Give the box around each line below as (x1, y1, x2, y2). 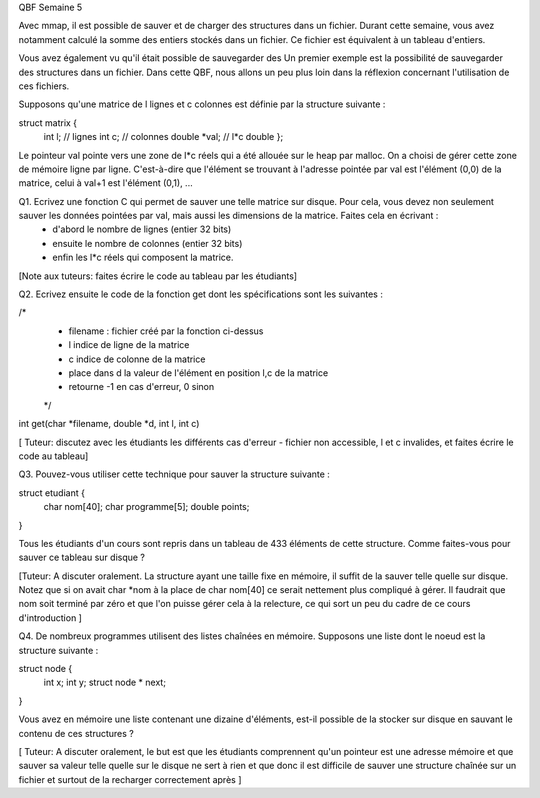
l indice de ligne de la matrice (68, 339, 190, 351)
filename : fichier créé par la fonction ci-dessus (68, 325, 264, 337)
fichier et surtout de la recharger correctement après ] (18, 773, 242, 785)
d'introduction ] (18, 611, 82, 624)
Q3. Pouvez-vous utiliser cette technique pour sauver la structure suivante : (18, 468, 330, 480)
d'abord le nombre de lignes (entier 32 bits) (52, 223, 232, 235)
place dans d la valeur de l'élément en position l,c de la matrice (68, 366, 329, 379)
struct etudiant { (18, 486, 85, 499)
